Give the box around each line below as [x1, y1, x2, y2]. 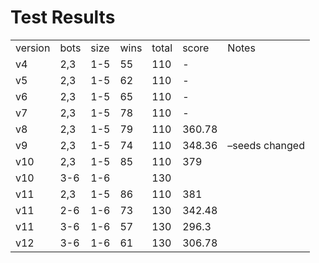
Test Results [10, 6, 116, 29]
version [15, 41, 51, 55]
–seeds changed [227, 138, 305, 152]
